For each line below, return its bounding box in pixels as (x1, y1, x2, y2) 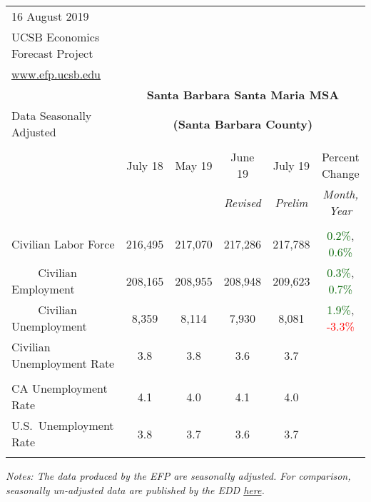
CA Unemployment (11, 380, 108, 396)
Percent (321, 149, 360, 165)
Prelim (275, 194, 308, 211)
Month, (322, 186, 359, 202)
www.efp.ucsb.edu (11, 66, 101, 82)
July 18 (126, 156, 163, 174)
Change (322, 165, 360, 181)
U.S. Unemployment (11, 417, 114, 433)
